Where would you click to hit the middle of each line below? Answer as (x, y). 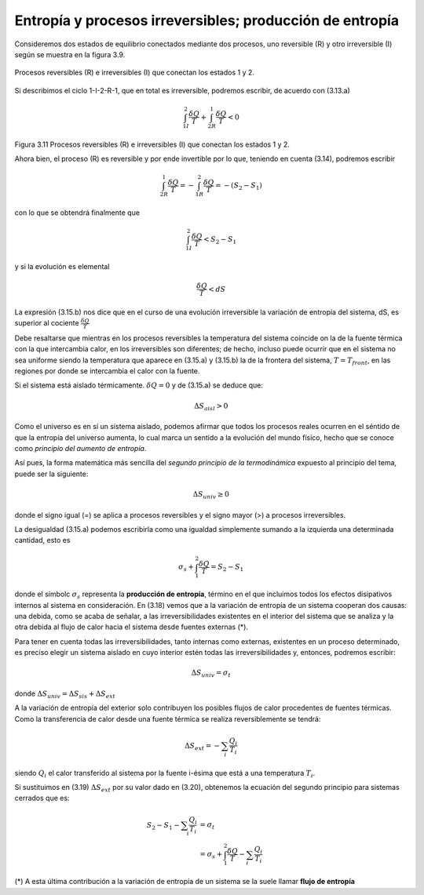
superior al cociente (47, 323)
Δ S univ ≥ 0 (211, 495)
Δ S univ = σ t (211, 674)
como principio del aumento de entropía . (80, 448)
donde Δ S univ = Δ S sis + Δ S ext (65, 694)
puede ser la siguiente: (51, 474)
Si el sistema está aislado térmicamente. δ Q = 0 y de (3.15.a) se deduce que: (139, 385)
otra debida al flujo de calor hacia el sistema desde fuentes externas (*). (132, 627)
